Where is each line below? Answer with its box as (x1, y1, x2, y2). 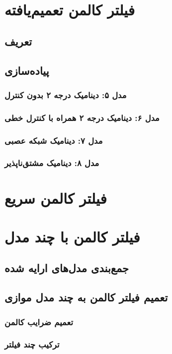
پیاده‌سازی (4, 62, 49, 78)
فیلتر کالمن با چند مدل (4, 226, 140, 246)
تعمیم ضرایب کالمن (4, 315, 74, 328)
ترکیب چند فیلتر (4, 338, 60, 351)
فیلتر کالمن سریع (4, 187, 107, 208)
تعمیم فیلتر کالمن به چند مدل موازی (4, 290, 168, 305)
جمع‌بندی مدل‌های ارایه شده (4, 260, 129, 276)
